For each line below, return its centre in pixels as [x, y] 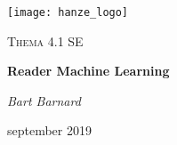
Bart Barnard [44, 100]
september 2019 [49, 130]
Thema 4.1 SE [45, 40]
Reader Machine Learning [88, 71]
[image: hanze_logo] [68, 12]
